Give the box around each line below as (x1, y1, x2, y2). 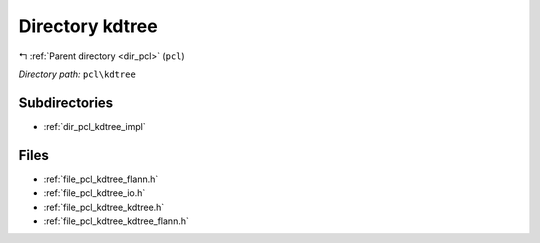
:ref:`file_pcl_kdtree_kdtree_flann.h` (43, 215, 189, 227)
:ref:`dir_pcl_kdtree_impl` (43, 120, 146, 132)
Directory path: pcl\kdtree (18, 68, 137, 80)
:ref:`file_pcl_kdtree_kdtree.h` (43, 201, 165, 213)
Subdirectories (18, 94, 114, 111)
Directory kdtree (18, 15, 159, 37)
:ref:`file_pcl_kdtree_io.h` (43, 187, 146, 199)
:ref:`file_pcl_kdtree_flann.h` (43, 173, 159, 185)
